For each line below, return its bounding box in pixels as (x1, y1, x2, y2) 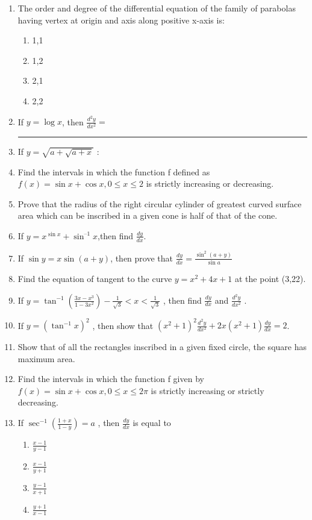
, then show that (92, 319, 154, 331)
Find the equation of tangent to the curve (17, 272, 172, 285)
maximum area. (17, 352, 75, 365)
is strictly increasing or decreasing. (146, 177, 274, 190)
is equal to (133, 416, 171, 429)
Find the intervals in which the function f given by (17, 372, 204, 385)
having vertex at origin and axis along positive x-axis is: (17, 13, 225, 26)
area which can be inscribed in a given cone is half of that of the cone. (17, 209, 278, 222)
